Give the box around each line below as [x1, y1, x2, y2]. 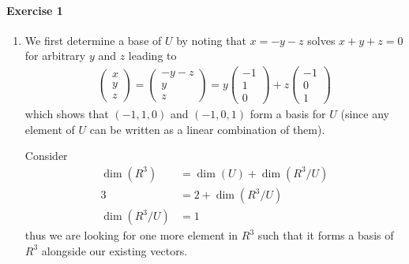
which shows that [24, 106, 109, 122]
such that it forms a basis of [257, 227, 394, 244]
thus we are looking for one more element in [24, 227, 238, 244]
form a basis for [250, 106, 326, 122]
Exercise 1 [6, 2, 63, 18]
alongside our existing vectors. [41, 242, 188, 258]
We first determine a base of [24, 32, 162, 48]
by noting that [176, 32, 246, 48]
